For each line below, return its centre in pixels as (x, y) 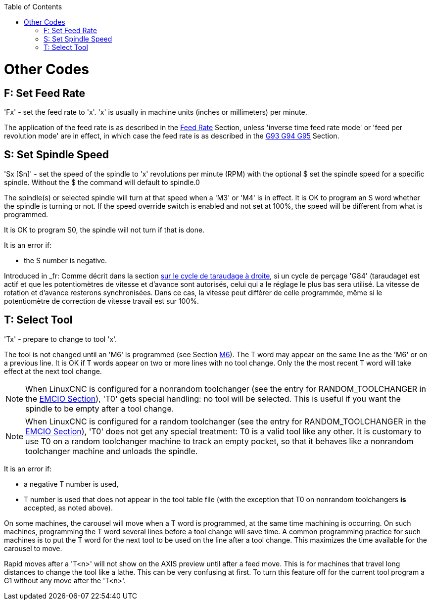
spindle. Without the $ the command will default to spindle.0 (102, 182)
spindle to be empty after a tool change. (100, 408)
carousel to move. (33, 548)
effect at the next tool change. (53, 371)
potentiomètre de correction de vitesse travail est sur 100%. (102, 301)
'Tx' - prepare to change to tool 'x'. (61, 339)
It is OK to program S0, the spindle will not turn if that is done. (104, 230)
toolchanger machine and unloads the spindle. (112, 451)
